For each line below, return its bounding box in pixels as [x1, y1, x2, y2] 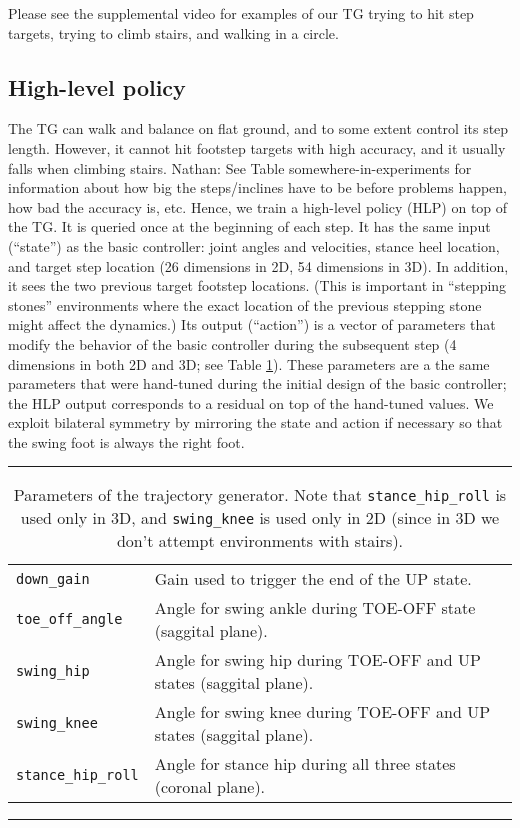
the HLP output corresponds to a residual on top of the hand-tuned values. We [8, 392, 494, 413]
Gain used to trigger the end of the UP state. [154, 567, 472, 591]
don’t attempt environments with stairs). [116, 529, 404, 553]
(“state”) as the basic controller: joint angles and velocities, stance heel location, [8, 235, 500, 256]
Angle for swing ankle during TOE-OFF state [154, 596, 476, 620]
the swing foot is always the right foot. [8, 431, 245, 452]
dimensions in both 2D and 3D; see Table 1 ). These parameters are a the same [8, 353, 490, 374]
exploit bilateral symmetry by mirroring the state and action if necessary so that [8, 412, 503, 433]
